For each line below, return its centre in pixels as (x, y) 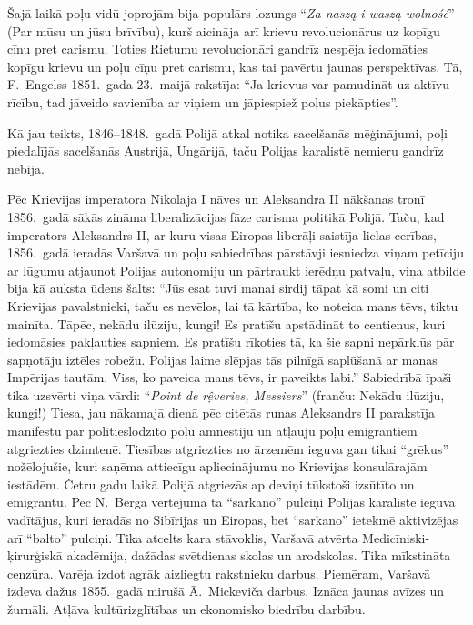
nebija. (26, 168)
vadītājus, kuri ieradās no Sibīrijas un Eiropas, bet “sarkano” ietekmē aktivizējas (233, 520)
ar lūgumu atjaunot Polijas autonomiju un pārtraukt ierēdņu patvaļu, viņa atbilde (236, 270)
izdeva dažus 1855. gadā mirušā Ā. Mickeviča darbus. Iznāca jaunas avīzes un (226, 591)
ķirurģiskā (35, 555)
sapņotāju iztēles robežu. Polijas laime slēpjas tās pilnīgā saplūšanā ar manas (222, 359)
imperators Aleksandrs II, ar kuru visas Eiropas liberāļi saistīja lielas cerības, (222, 234)
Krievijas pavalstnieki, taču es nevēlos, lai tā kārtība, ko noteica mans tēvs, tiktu (233, 305)
